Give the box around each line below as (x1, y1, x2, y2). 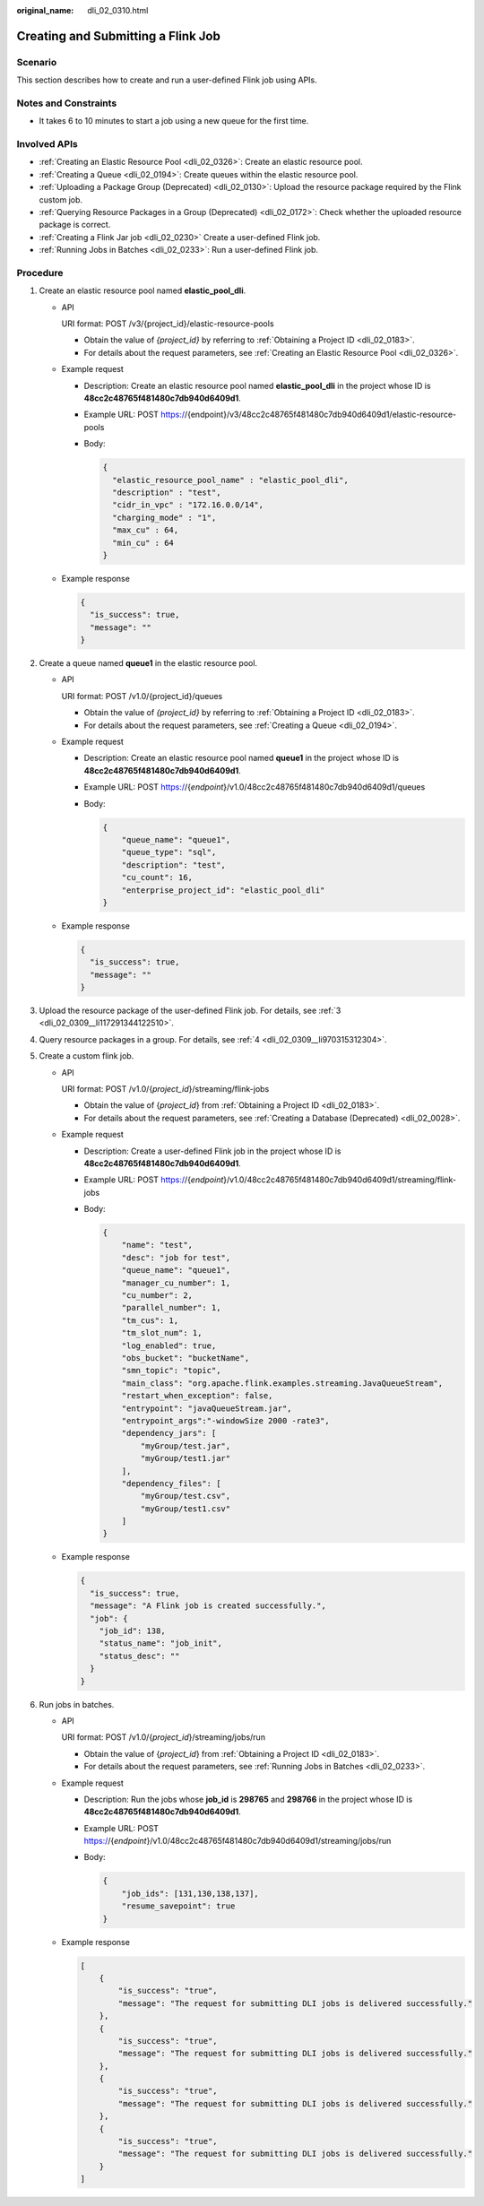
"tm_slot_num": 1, (121, 1328, 203, 1338)
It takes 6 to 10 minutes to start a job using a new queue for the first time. (39, 116, 309, 126)
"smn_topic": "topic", (121, 1365, 221, 1376)
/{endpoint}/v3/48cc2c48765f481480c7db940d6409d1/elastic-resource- (184, 409, 457, 420)
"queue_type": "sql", (121, 847, 217, 858)
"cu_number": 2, (121, 1291, 193, 1301)
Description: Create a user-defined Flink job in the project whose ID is (83, 1146, 341, 1156)
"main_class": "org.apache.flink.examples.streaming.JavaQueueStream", (121, 1378, 444, 1388)
